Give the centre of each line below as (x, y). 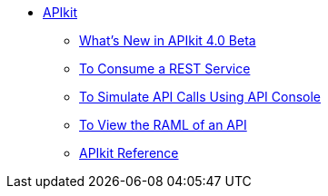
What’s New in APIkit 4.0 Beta (168, 40)
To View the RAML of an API (163, 125)
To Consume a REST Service (165, 69)
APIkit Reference (129, 153)
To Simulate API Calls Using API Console (200, 97)
